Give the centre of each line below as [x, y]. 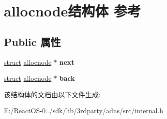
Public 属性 [32, 41]
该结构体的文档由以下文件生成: [52, 94]
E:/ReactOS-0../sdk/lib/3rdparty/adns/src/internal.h [84, 111]
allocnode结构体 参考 [73, 11]
